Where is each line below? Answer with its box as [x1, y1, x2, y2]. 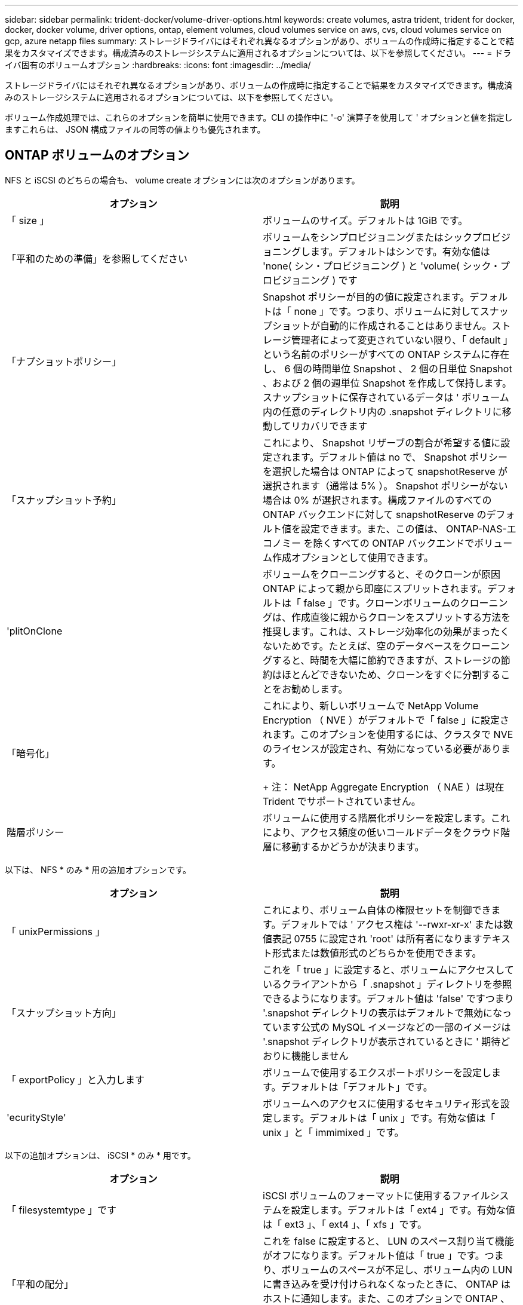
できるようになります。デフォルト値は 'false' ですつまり [263, 992, 514, 1004]
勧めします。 [291, 682, 348, 695]
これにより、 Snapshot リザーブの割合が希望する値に [263, 436, 501, 449]
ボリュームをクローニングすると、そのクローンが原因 [263, 568, 501, 580]
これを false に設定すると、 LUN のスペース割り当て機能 [263, 1234, 514, 1247]
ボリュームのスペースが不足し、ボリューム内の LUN [281, 1263, 512, 1276]
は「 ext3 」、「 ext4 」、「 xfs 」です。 [263, 1218, 427, 1230]
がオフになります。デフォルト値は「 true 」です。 [263, 1249, 485, 1261]
